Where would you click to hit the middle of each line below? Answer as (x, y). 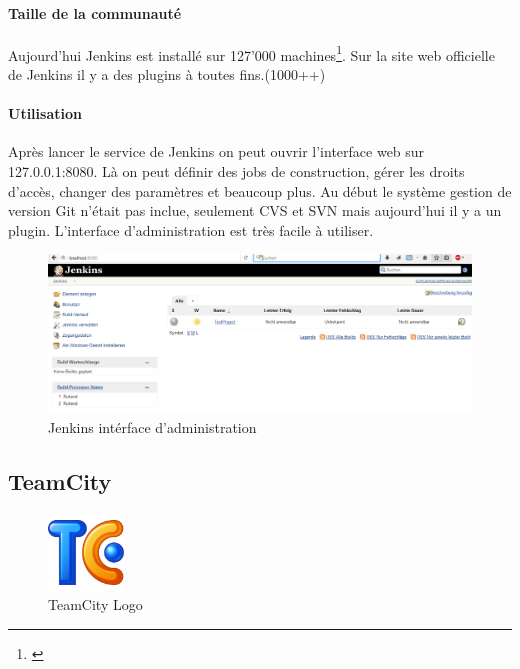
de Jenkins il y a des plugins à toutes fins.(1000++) (167, 74)
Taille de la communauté (95, 12)
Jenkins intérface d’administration (152, 427)
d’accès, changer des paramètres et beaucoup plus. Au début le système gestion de (260, 190)
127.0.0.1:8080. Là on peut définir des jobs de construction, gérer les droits (236, 171)
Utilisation (45, 113)
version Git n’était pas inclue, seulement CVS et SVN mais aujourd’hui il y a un (255, 210)
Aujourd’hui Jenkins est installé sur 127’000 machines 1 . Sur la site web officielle (251, 53)
